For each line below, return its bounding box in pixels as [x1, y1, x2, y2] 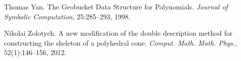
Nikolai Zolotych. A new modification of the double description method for [4, 28, 233, 38]
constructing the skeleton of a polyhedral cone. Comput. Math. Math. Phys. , [4, 37, 238, 48]
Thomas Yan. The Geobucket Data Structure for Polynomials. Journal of [4, 1, 228, 11]
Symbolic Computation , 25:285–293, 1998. [4, 11, 131, 21]
